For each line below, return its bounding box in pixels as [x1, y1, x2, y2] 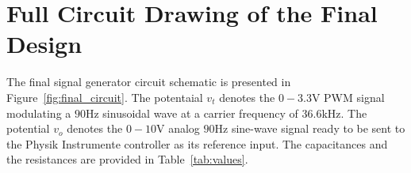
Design [6, 28, 83, 60]
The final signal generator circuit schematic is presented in [6, 73, 291, 90]
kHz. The [321, 104, 367, 121]
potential [6, 120, 50, 137]
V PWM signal [311, 88, 385, 105]
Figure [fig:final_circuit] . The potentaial [6, 88, 203, 105]
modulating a [6, 104, 71, 121]
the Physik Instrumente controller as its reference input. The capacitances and [6, 135, 388, 152]
